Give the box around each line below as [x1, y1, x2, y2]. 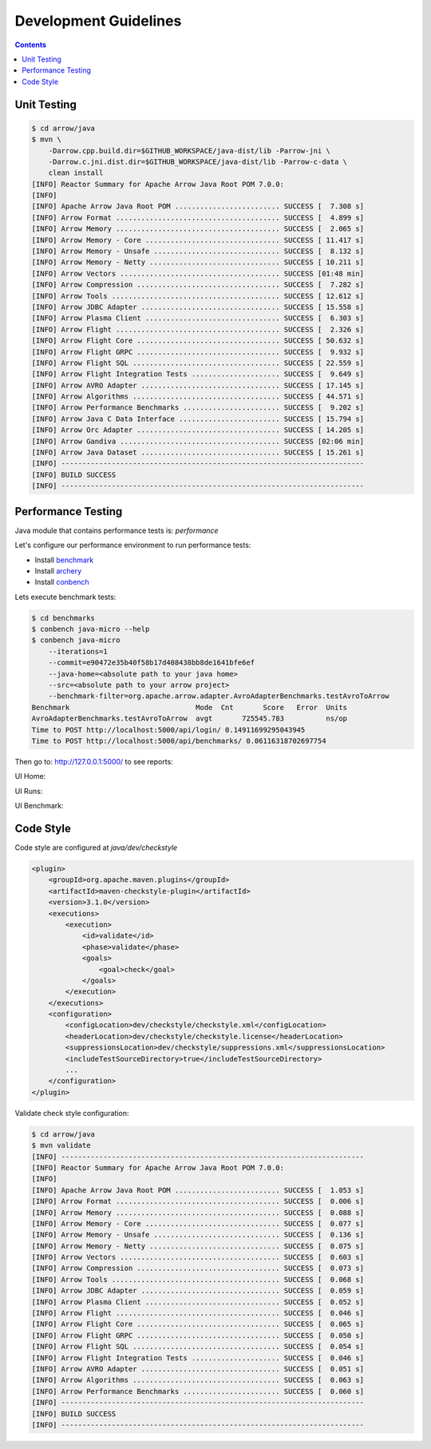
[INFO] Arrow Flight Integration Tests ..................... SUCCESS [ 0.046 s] [31, 1353, 365, 1362]
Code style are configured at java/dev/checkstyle [14, 843, 178, 852]
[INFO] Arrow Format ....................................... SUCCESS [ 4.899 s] [31, 212, 365, 222]
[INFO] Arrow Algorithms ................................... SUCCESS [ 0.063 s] [31, 1376, 365, 1385]
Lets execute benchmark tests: [14, 592, 117, 601]
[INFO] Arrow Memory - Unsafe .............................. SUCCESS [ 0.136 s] [31, 1230, 365, 1240]
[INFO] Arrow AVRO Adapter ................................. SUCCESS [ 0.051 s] [31, 1364, 365, 1373]
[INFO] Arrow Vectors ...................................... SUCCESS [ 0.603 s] [31, 1252, 365, 1262]
